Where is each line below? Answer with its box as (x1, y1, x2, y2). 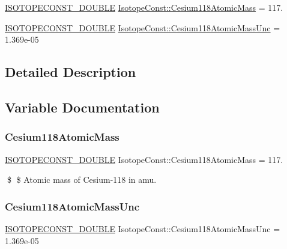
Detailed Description (5, 63, 136, 81)
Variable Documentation (5, 97, 160, 116)
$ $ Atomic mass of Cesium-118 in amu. (7, 173, 157, 186)
